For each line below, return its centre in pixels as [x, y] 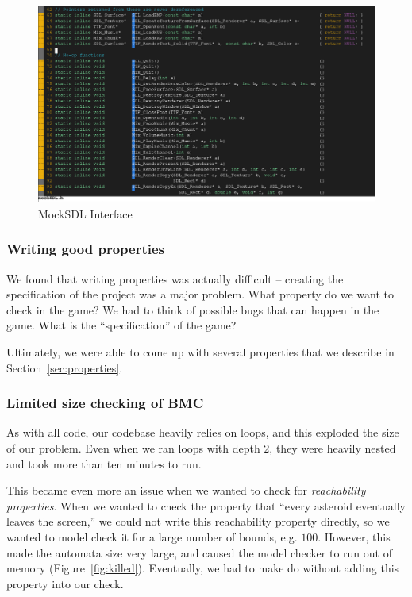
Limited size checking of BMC [105, 403]
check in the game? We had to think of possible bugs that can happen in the [193, 309]
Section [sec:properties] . [65, 367]
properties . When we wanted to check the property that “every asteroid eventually [206, 505]
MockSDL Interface [85, 213]
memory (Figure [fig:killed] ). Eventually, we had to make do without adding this [203, 568]
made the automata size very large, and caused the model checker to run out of [199, 552]
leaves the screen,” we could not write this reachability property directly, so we [198, 521]
